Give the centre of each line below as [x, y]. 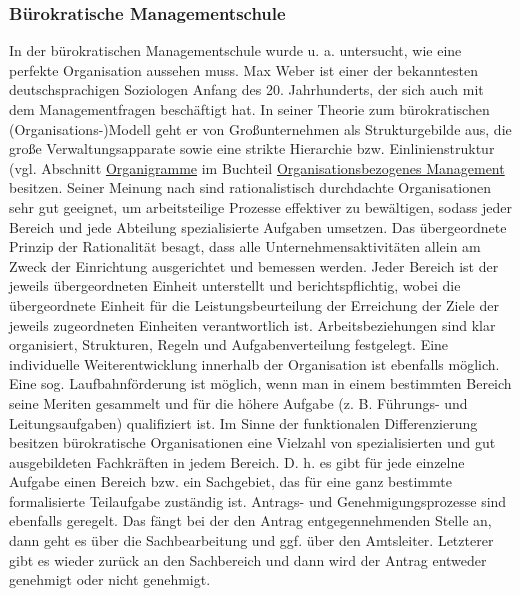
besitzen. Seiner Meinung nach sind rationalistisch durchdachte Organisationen [250, 187]
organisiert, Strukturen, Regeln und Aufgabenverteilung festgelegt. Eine [229, 344]
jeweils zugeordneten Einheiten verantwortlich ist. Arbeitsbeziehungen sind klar [252, 324]
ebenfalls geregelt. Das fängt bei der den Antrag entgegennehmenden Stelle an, [250, 520]
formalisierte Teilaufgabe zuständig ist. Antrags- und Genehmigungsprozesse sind [258, 500]
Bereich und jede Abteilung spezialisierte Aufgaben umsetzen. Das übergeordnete [258, 226]
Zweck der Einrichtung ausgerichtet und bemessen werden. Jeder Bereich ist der [254, 265]
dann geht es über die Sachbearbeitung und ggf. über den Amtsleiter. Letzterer [251, 540]
